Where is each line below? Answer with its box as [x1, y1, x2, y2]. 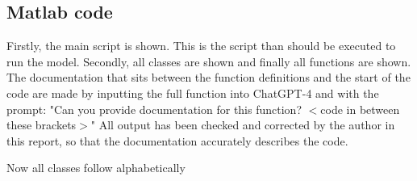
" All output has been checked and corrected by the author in [90, 116, 395, 133]
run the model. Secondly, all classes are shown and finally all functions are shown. [6, 53, 411, 69]
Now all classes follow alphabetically [6, 159, 186, 176]
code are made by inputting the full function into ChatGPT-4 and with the [6, 84, 379, 101]
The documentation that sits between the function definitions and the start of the [6, 69, 411, 86]
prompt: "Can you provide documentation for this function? [6, 100, 302, 117]
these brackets [6, 116, 77, 133]
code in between [320, 100, 400, 117]
